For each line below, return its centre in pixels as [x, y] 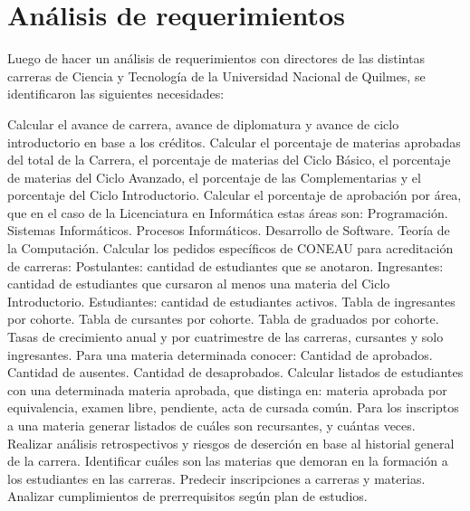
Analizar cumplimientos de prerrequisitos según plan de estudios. [187, 496]
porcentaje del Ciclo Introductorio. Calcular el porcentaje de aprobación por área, [235, 195]
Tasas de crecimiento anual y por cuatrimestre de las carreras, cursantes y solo [225, 337]
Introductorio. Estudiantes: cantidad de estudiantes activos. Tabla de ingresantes [231, 301]
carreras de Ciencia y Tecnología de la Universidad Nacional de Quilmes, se [216, 76]
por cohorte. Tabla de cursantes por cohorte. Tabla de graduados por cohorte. [223, 319]
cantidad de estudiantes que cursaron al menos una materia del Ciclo [199, 284]
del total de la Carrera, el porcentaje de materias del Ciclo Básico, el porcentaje [229, 160]
